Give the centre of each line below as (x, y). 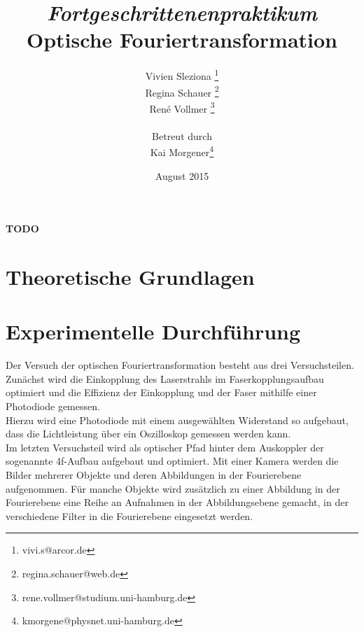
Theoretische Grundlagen (130, 276)
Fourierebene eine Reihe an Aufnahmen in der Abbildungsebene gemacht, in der (177, 502)
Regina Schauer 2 (182, 91)
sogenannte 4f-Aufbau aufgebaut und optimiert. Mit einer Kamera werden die (172, 461)
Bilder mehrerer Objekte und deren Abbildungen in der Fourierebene (154, 474)
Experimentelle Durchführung (153, 331)
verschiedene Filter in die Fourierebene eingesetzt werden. (129, 515)
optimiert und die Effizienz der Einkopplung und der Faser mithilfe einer (161, 392)
